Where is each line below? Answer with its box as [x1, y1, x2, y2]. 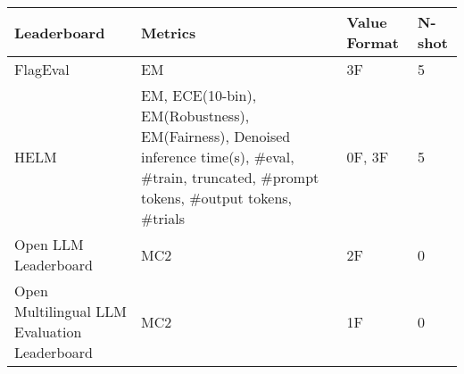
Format [346, 32, 399, 53]
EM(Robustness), [140, 105, 250, 126]
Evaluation [14, 321, 82, 342]
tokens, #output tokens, [140, 187, 293, 208]
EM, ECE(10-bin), [140, 85, 257, 105]
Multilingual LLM [14, 301, 127, 321]
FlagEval [14, 59, 70, 79]
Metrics [140, 21, 196, 43]
